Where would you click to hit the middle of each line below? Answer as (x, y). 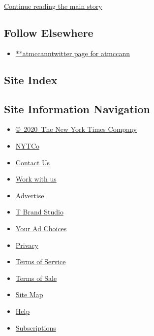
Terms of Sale (36, 278)
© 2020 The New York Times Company (76, 129)
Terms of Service (41, 261)
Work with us (36, 179)
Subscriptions (36, 327)
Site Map (29, 294)
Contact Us (33, 162)
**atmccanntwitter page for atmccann (73, 53)
